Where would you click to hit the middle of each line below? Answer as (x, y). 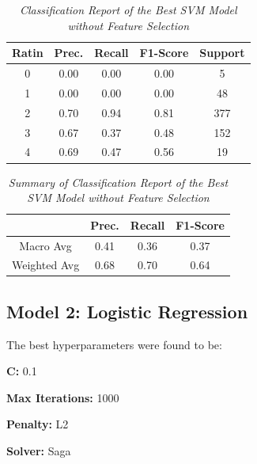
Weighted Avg (46, 265)
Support (222, 53)
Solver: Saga (39, 451)
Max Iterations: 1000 (63, 397)
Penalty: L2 (38, 424)
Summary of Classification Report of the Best (118, 182)
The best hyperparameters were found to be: (114, 344)
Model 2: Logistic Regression (127, 311)
